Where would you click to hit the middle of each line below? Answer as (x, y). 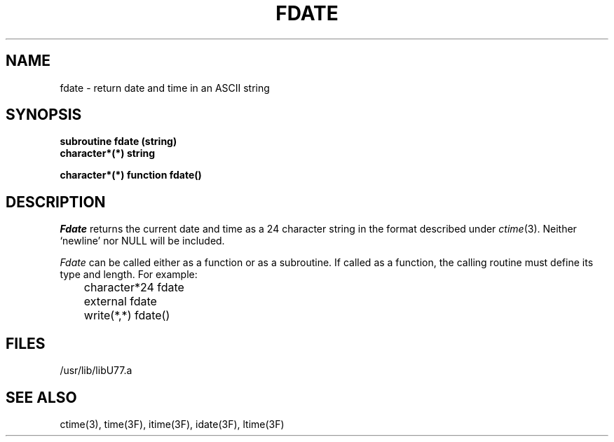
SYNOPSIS (44, 115)
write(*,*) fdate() (127, 316)
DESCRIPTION (56, 202)
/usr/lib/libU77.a (96, 371)
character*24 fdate (134, 288)
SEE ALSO (41, 397)
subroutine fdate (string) (118, 141)
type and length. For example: (129, 275)
